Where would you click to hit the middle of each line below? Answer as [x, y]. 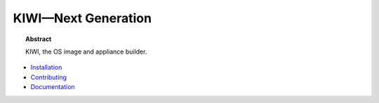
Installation [46, 68]
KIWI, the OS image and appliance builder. [86, 51]
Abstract [39, 39]
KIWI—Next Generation [82, 18]
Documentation [53, 87]
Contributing [48, 77]
